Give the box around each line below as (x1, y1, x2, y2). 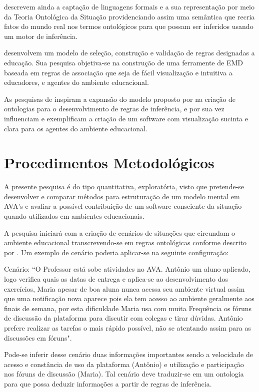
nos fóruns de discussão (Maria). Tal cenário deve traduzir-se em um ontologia (4, 369, 244, 379)
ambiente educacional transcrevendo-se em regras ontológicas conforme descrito (4, 237, 247, 248)
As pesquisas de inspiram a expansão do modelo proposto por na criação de (4, 93, 236, 104)
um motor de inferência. (4, 30, 77, 41)
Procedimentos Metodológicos (4, 152, 214, 173)
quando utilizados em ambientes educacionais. (4, 211, 144, 221)
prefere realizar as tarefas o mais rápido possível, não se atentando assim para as (4, 322, 251, 333)
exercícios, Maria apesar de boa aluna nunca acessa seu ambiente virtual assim (4, 283, 245, 294)
